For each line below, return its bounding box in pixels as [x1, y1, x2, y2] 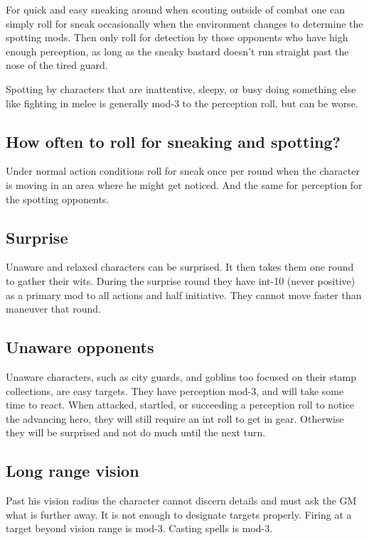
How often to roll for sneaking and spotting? [6, 130, 341, 152]
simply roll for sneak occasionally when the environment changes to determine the [6, 16, 363, 31]
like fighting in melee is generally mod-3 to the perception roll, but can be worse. [6, 95, 358, 110]
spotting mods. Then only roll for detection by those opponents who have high [6, 30, 348, 45]
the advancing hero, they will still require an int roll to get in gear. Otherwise [6, 411, 344, 426]
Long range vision [6, 460, 139, 482]
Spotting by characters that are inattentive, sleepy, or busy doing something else [6, 81, 356, 96]
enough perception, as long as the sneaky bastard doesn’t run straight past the [6, 43, 349, 58]
